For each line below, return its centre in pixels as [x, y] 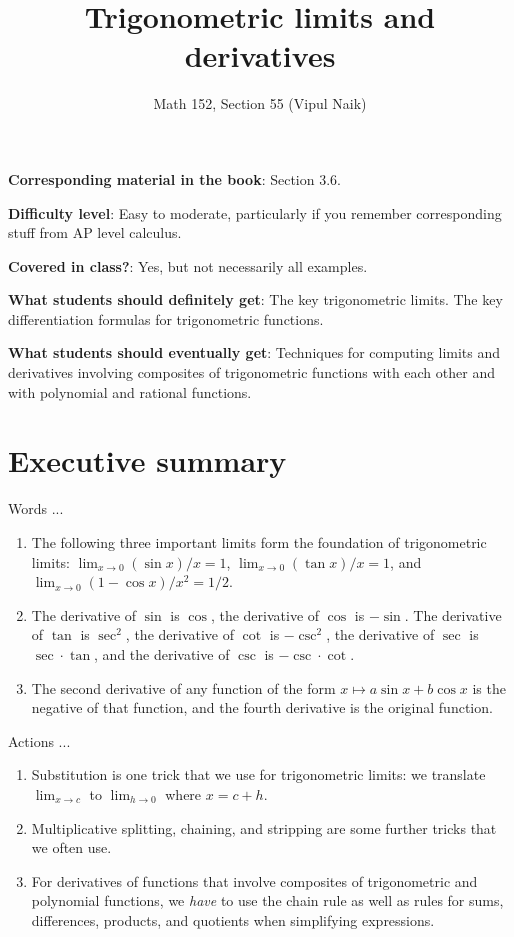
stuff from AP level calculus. [95, 232]
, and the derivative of [162, 653]
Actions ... [39, 740]
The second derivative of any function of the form [183, 687]
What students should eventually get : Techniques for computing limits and [254, 352]
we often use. [71, 847]
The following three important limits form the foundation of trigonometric [259, 541]
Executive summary [147, 460]
